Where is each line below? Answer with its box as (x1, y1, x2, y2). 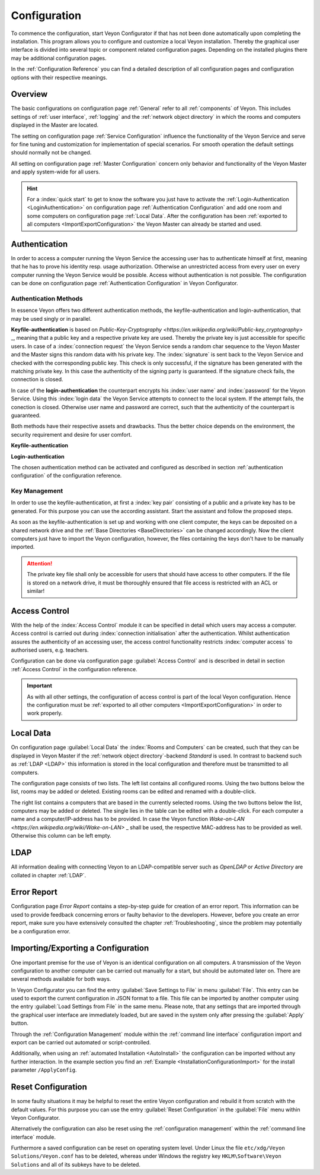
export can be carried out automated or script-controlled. (11, 1039, 151, 1046)
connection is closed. (11, 376, 63, 383)
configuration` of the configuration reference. (11, 472, 122, 479)
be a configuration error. (11, 927, 71, 935)
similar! (27, 587, 44, 594)
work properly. (27, 710, 63, 717)
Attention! (27, 560, 53, 567)
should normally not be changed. (11, 149, 92, 156)
